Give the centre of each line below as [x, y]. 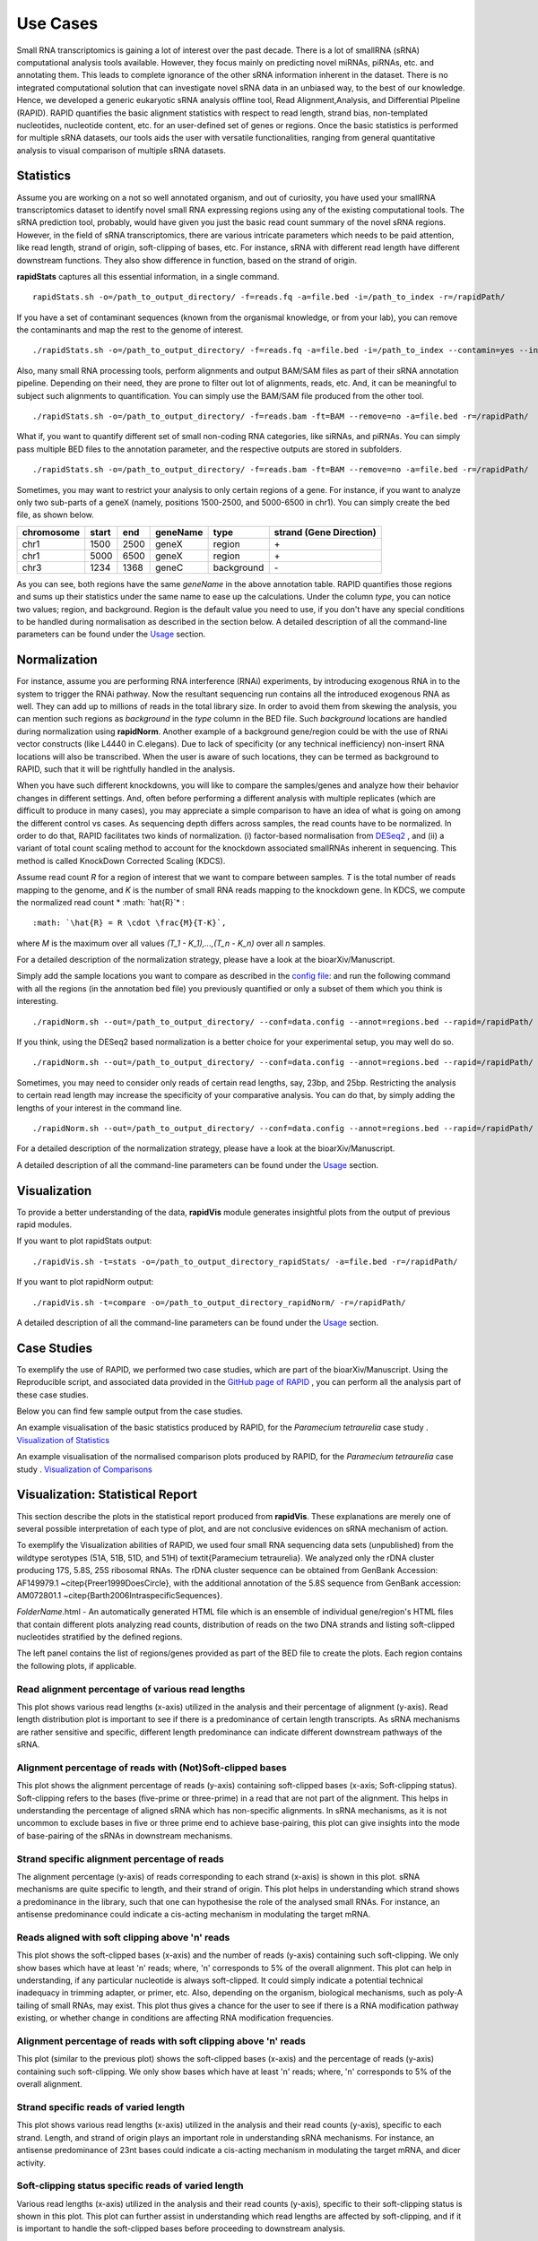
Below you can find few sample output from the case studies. [130, 1411]
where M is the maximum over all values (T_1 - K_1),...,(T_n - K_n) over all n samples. [171, 943]
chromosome [51, 532]
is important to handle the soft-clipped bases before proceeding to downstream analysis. [181, 2228]
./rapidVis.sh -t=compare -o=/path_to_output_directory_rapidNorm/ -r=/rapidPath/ [219, 1302]
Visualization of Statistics [63, 1440]
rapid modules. [44, 1224]
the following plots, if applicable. [77, 1666]
